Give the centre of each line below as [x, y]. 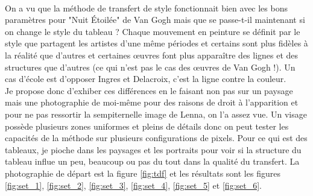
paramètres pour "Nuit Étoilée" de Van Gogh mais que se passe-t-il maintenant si [155, 20]
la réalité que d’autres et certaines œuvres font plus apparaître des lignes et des [152, 55]
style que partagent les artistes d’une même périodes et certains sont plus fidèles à [156, 43]
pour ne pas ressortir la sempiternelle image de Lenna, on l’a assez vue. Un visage [156, 114]
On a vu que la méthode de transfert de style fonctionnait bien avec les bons [146, 8]
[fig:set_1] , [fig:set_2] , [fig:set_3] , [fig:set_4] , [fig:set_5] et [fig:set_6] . [133, 185]
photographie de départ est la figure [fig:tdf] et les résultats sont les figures [143, 173]
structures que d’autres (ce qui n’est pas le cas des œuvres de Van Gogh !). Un [150, 67]
